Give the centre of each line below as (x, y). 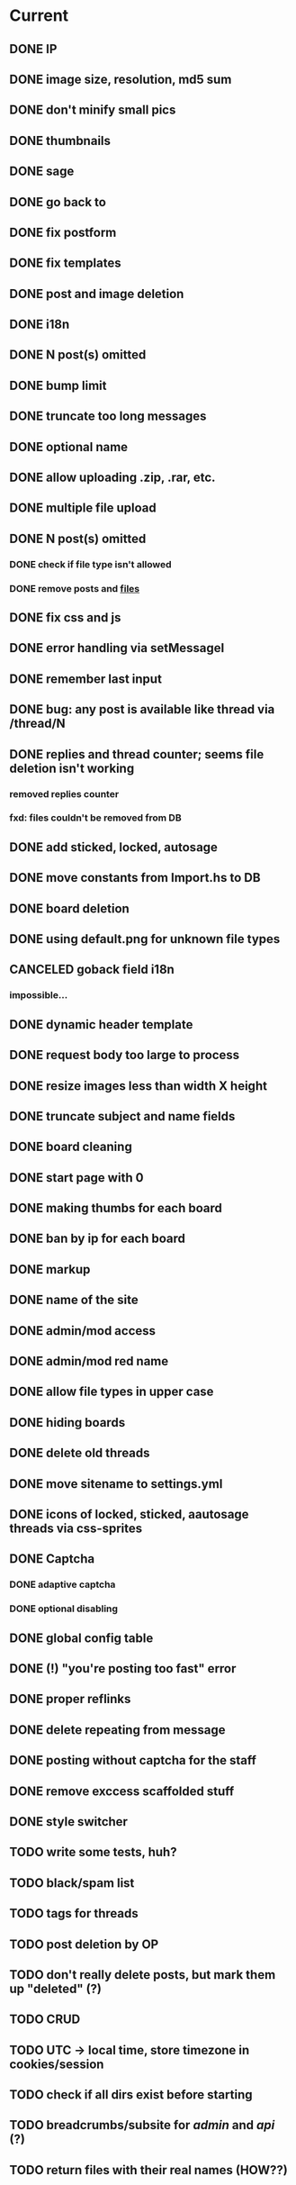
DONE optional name (69, 447)
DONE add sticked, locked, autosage (114, 847)
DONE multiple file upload (83, 508)
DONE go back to (58, 202)
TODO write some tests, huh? (93, 1852)
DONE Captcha (52, 1559)
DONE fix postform (63, 232)
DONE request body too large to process (125, 1055)
